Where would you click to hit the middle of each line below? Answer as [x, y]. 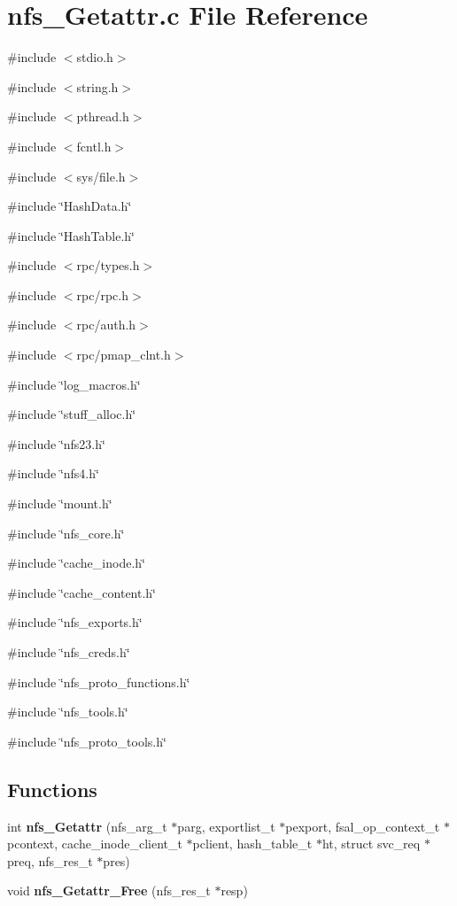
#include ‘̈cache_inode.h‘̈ [76, 563]
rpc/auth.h [106, 325]
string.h [97, 86]
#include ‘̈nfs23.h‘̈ [56, 443]
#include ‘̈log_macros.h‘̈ [74, 384]
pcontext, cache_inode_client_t [95, 844]
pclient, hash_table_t [252, 844]
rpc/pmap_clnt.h [124, 355]
